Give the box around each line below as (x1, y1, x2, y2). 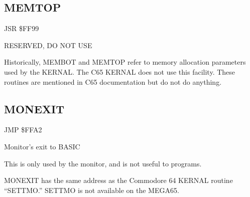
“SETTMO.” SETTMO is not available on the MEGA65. (4, 184, 179, 195)
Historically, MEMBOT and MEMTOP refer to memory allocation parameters (4, 57, 246, 67)
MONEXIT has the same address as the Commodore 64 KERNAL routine (4, 175, 233, 185)
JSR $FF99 (4, 23, 39, 34)
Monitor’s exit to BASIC (4, 141, 80, 151)
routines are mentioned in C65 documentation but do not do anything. (4, 76, 222, 87)
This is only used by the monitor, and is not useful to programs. (4, 158, 202, 168)
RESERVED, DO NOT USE (4, 40, 92, 50)
